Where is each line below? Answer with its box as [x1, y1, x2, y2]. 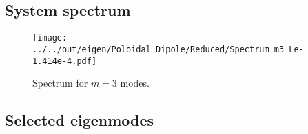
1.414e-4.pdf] [32, 56, 97, 66]
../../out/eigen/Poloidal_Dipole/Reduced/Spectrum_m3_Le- [32, 44, 304, 54]
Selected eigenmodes [5, 109, 154, 131]
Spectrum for [32, 76, 88, 90]
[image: [32, 33, 68, 43]
